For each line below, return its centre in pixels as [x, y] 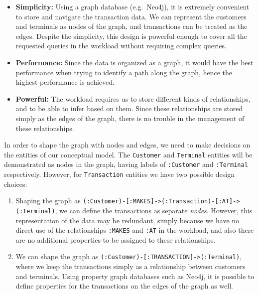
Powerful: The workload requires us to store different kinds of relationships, [133, 98]
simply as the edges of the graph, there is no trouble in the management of [130, 118]
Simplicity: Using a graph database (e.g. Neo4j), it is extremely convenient [132, 6]
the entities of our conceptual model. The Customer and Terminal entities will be [128, 154]
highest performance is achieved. [65, 82]
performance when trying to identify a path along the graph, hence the [124, 72]
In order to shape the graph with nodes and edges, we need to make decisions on [127, 145]
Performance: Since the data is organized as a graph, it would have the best [134, 62]
